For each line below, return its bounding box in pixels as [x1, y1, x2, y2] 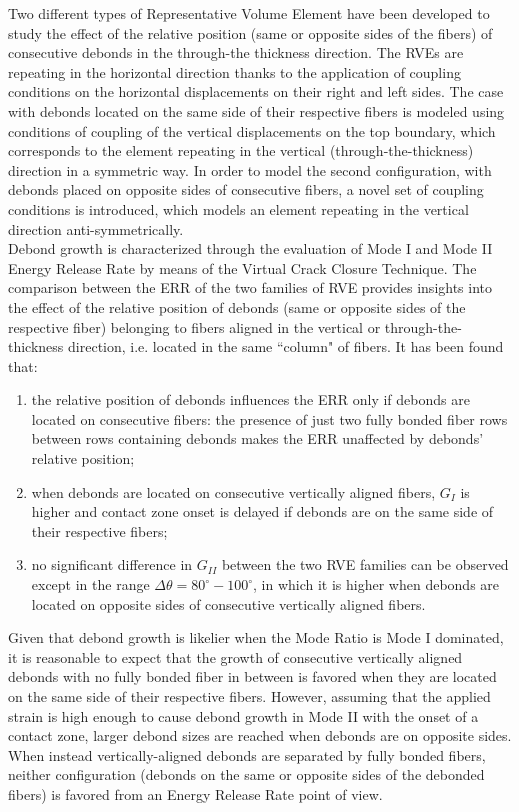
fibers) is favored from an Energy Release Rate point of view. [8, 783, 383, 804]
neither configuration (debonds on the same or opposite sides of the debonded [8, 764, 485, 785]
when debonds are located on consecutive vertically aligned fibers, [31, 481, 436, 502]
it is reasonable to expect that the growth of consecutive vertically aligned [8, 646, 463, 667]
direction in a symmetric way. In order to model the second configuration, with [8, 159, 492, 180]
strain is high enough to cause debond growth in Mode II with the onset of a [8, 705, 479, 726]
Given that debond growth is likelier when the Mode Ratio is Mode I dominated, [8, 627, 504, 648]
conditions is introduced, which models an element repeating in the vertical [8, 198, 469, 219]
